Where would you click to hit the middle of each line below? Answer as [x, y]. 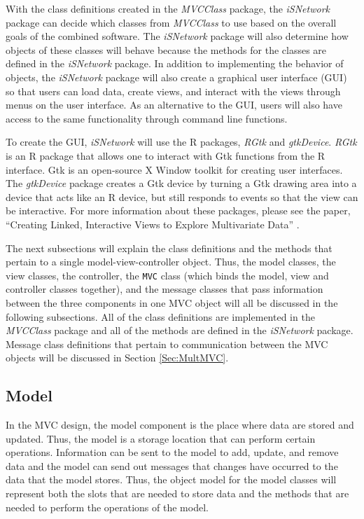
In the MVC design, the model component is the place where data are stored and [180, 425]
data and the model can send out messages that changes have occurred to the [172, 465]
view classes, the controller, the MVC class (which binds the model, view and [167, 275]
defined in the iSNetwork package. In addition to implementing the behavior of [175, 63]
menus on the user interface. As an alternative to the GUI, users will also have [174, 105]
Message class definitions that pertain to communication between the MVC [167, 344]
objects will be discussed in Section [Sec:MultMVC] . [117, 358]
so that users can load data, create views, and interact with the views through [173, 91]
